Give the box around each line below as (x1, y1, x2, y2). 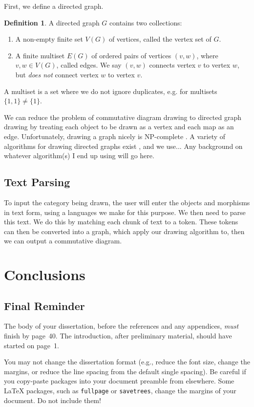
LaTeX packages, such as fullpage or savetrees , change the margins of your (4, 385, 236, 396)
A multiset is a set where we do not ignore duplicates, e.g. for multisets (4, 86, 217, 96)
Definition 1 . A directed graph (4, 17, 100, 27)
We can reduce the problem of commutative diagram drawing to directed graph (4, 112, 241, 122)
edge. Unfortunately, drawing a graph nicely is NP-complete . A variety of (4, 131, 226, 141)
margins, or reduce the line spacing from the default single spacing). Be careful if (4, 366, 246, 376)
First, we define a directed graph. (4, 1, 104, 11)
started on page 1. (4, 340, 59, 350)
